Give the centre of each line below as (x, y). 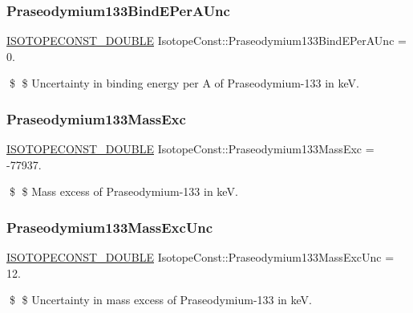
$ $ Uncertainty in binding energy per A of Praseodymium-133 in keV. (184, 83)
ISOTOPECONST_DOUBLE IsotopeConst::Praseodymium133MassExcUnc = (200, 257)
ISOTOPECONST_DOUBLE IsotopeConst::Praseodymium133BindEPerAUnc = (206, 41)
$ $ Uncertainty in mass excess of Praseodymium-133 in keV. (161, 300)
